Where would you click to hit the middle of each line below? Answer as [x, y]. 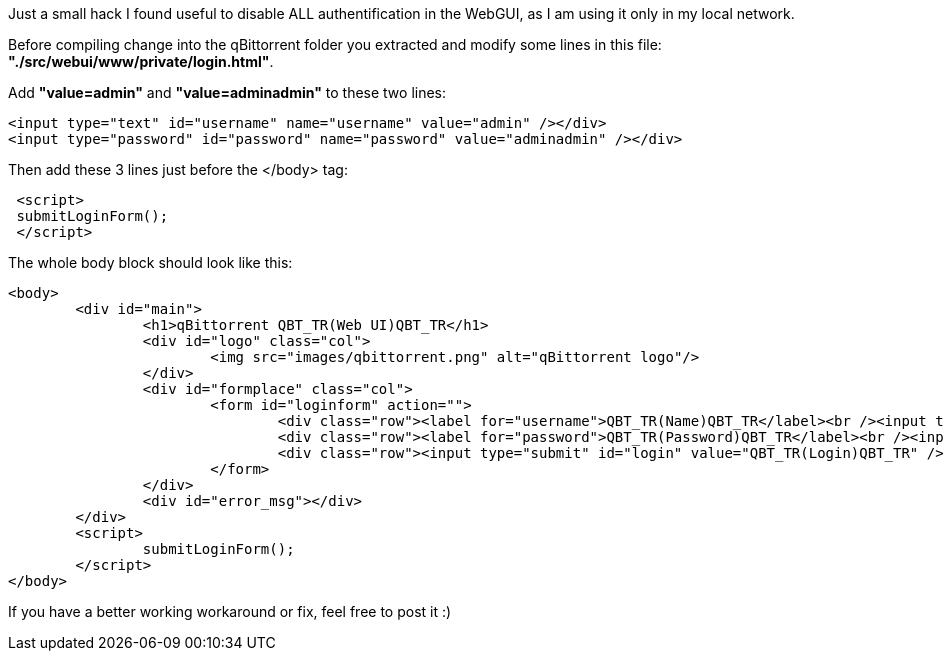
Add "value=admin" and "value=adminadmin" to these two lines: [227, 92]
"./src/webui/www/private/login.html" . [141, 61]
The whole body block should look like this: [150, 262]
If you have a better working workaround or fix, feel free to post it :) [230, 611]
